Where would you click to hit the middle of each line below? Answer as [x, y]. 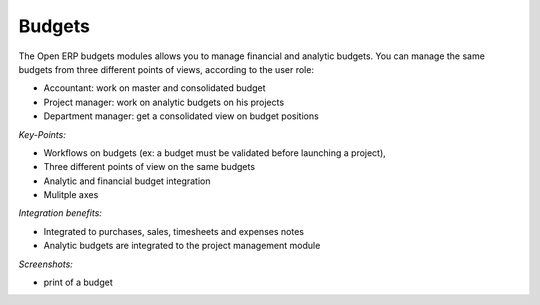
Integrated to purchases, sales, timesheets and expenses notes [174, 231]
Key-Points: [42, 134]
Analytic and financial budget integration [127, 181]
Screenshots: [46, 264]
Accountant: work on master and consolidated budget [154, 88]
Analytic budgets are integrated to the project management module [182, 246]
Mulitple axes [71, 195]
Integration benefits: [60, 213]
